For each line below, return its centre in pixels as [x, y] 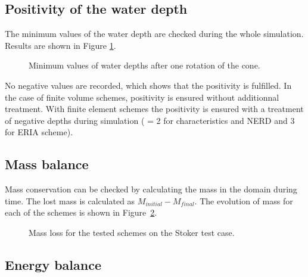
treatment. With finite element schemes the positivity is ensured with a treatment [154, 109]
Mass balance [47, 164]
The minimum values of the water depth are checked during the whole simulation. [154, 34]
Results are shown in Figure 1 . [60, 45]
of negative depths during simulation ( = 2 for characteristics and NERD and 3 [150, 120]
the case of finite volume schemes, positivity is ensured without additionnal [142, 97]
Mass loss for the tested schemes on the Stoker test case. [132, 232]
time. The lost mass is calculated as [70, 200]
